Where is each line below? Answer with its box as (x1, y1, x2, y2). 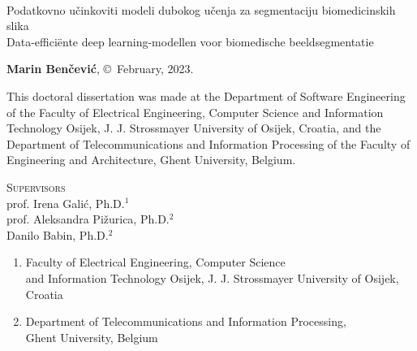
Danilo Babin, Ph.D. (6, 226, 109, 243)
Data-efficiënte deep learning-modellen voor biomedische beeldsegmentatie (6, 32, 374, 50)
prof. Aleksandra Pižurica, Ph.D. (6, 210, 170, 227)
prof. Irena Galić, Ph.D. (6, 194, 125, 211)
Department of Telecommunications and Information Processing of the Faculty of (6, 135, 411, 152)
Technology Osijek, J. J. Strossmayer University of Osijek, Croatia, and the (6, 119, 381, 136)
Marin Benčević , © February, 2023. (6, 60, 194, 77)
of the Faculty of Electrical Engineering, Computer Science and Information (6, 103, 384, 120)
